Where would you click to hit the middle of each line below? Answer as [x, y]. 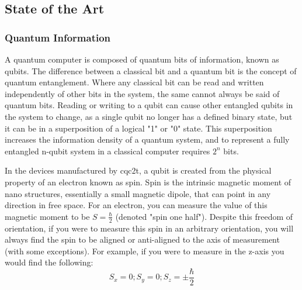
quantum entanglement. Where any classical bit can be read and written [134, 82]
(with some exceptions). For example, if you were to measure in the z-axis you [145, 251]
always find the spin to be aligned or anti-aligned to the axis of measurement [142, 239]
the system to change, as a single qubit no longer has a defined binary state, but [149, 116]
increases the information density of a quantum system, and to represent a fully [147, 139]
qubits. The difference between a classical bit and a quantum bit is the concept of [151, 70]
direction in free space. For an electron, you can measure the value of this [136, 205]
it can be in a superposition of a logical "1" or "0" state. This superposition [138, 128]
